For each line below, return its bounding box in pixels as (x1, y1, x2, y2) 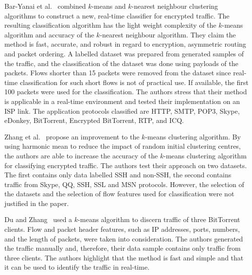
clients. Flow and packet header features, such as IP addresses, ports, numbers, (4, 224, 240, 234)
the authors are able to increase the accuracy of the (4, 150, 158, 160)
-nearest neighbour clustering (131, 1, 218, 11)
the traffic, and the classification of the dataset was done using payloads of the (4, 58, 238, 68)
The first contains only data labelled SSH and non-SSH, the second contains (4, 170, 232, 180)
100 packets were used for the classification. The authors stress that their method (4, 86, 247, 97)
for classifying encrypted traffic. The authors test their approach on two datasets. (4, 160, 247, 170)
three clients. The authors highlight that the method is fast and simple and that (4, 252, 244, 262)
